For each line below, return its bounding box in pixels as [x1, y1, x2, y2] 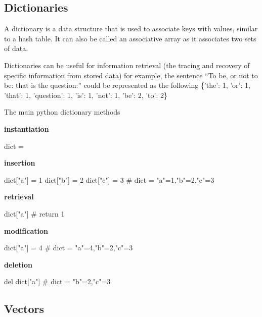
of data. [4, 43, 28, 54]
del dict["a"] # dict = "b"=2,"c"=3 [4, 276, 111, 287]
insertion [4, 157, 35, 168]
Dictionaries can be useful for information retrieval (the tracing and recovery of [4, 60, 250, 70]
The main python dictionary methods [4, 107, 120, 117]
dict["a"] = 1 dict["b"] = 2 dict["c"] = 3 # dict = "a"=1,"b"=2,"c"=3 [4, 174, 214, 185]
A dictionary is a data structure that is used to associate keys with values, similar [4, 23, 258, 34]
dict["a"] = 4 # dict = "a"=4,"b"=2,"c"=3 [4, 242, 133, 253]
